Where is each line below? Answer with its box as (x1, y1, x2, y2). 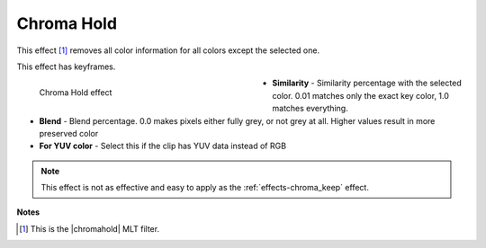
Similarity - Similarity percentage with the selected (272, 77, 463, 89)
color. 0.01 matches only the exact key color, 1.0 (272, 90, 450, 101)
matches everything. (272, 103, 348, 114)
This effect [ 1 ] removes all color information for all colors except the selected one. (16, 45, 319, 56)
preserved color (39, 128, 99, 138)
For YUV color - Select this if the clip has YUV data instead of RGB (39, 140, 287, 152)
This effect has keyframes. (16, 61, 116, 72)
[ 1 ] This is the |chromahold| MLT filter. (19, 223, 160, 234)
